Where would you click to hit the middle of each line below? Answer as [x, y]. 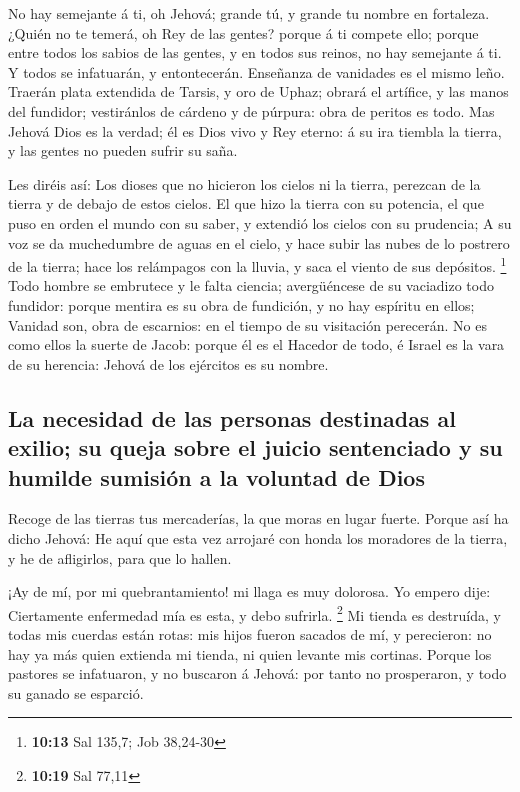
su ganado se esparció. [76, 692]
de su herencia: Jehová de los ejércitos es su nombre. [168, 363]
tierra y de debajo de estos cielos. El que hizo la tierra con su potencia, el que [246, 203]
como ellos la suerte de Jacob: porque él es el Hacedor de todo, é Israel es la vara [256, 344]
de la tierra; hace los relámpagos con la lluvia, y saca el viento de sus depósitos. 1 [257, 264]
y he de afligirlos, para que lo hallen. [120, 557]
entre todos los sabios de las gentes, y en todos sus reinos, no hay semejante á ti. [255, 52]
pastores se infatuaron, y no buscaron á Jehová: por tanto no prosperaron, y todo [257, 673]
